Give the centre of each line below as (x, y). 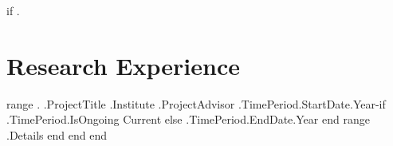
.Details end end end (57, 134)
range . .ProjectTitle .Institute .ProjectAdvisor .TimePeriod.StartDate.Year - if (196, 103)
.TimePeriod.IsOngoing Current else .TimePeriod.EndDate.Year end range (188, 119)
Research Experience (123, 65)
